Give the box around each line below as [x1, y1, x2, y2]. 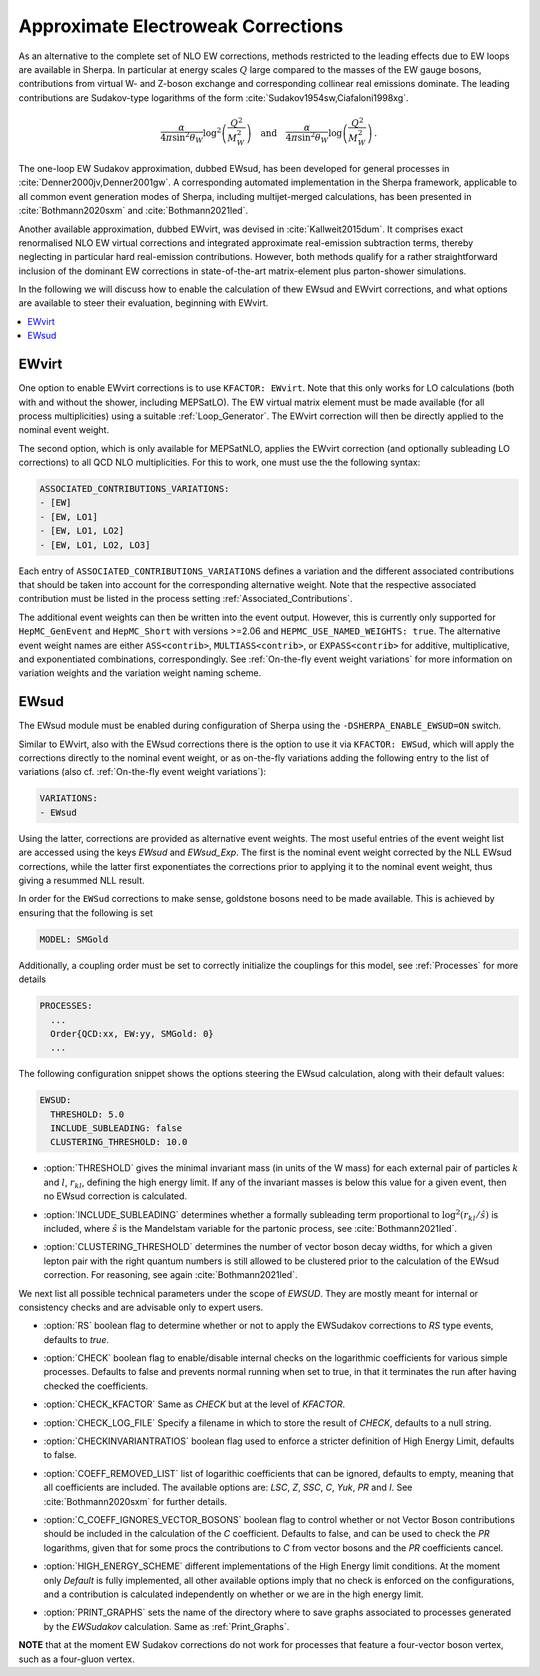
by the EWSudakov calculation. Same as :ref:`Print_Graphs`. [43, 1620, 290, 1632]
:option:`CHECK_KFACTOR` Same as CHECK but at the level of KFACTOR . [43, 1398, 346, 1410]
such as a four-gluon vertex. [18, 1653, 135, 1665]
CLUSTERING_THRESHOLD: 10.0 [50, 1136, 188, 1148]
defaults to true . [43, 1333, 110, 1345]
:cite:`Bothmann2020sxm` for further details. [43, 1495, 228, 1507]
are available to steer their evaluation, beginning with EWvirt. [18, 297, 269, 309]
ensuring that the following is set [18, 906, 154, 919]
